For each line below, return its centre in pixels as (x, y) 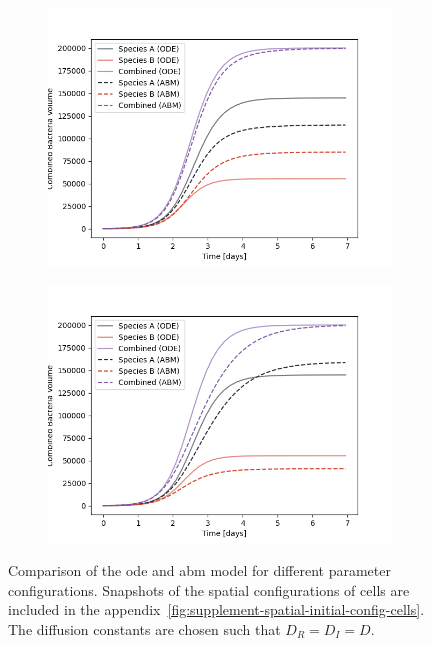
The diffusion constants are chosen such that (144, 628)
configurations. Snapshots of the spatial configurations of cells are (209, 589)
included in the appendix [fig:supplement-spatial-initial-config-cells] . (216, 609)
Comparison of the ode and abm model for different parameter (199, 570)
